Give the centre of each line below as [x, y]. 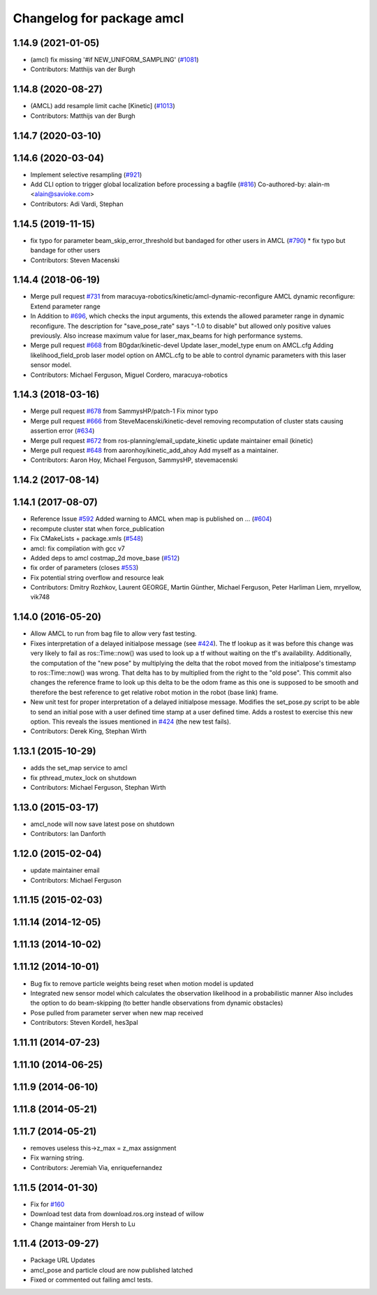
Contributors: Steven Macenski [75, 260]
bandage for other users [65, 250]
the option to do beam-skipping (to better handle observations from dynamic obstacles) [157, 1003]
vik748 [40, 597]
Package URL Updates [63, 1260]
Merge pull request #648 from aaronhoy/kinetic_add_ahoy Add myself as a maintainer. [154, 451]
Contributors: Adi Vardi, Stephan [77, 204]
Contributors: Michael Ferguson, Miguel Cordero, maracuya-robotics [129, 375]
